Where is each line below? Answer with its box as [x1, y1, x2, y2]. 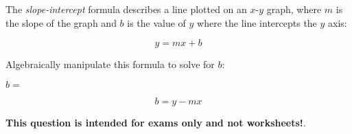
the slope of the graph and [5, 15, 117, 30]
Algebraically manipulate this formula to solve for [5, 57, 215, 71]
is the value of [127, 15, 186, 30]
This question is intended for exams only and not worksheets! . [5, 115, 306, 129]
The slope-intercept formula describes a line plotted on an [5, 2, 247, 16]
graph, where [266, 2, 322, 16]
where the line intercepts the [197, 15, 317, 30]
